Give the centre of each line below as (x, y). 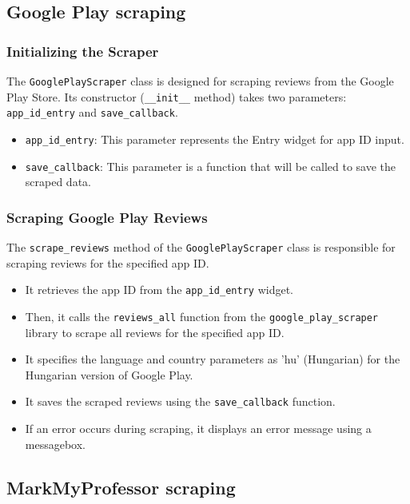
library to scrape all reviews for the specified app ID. (155, 332)
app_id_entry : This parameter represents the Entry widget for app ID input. (215, 139)
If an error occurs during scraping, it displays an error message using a (198, 429)
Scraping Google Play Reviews (107, 217)
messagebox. (55, 444)
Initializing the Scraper (83, 51)
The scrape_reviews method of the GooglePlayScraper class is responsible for (201, 247)
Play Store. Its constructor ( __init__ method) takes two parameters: (177, 96)
